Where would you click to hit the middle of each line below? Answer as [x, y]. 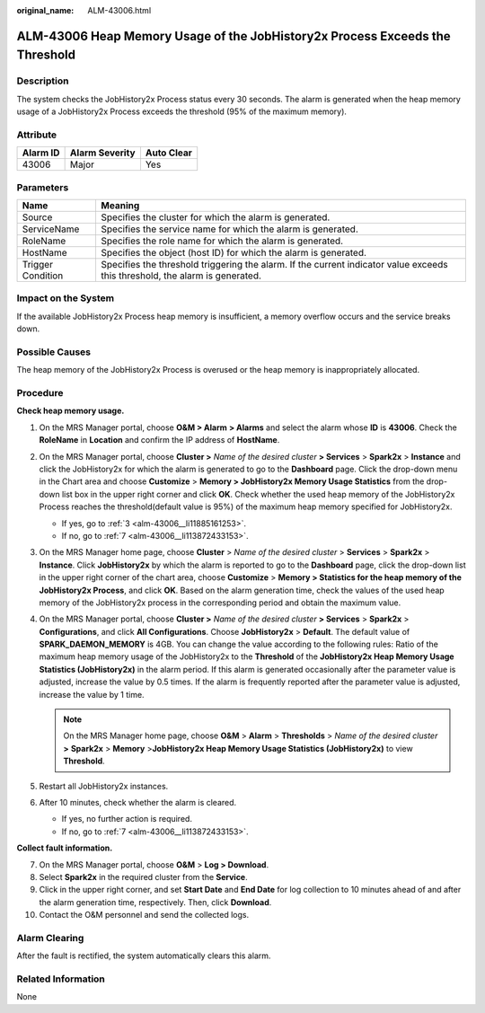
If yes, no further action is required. [127, 819]
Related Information [61, 979]
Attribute [37, 135]
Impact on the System [66, 298]
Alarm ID [41, 153]
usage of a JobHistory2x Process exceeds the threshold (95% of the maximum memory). [182, 111]
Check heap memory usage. [71, 411]
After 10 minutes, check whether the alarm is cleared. [138, 802]
